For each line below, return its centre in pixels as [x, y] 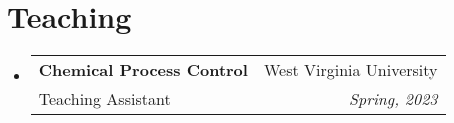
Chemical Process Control [143, 70]
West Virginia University [350, 70]
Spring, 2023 [393, 99]
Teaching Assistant [104, 99]
